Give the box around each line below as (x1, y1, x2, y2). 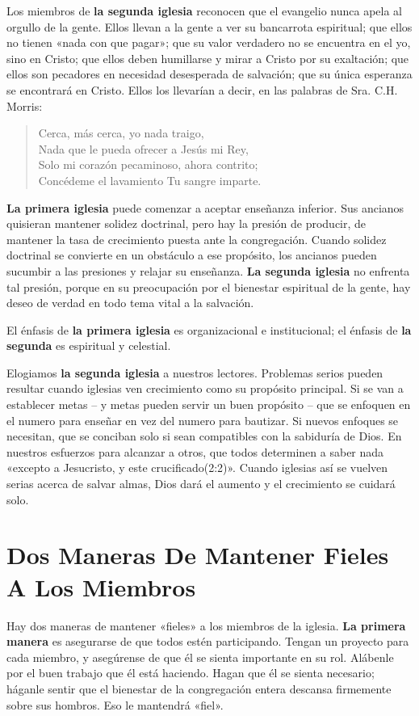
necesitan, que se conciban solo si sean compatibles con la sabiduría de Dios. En (6, 427, 402, 444)
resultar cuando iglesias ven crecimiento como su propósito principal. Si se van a (6, 380, 404, 397)
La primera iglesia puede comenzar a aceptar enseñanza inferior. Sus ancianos (6, 199, 404, 216)
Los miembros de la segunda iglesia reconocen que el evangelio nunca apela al (6, 2, 402, 19)
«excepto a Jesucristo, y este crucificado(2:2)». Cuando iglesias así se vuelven (6, 459, 388, 476)
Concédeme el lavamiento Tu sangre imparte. (38, 171, 262, 188)
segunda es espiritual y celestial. (6, 337, 171, 354)
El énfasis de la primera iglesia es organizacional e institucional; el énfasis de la (6, 321, 412, 338)
